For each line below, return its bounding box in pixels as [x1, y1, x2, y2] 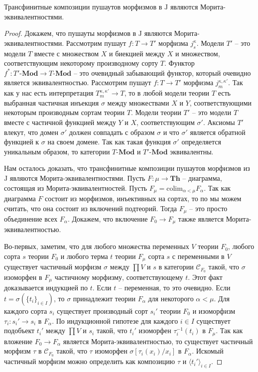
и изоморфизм [192, 306, 236, 316]
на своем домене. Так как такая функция [47, 136, 171, 147]
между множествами [107, 97, 169, 108]
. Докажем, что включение [67, 214, 148, 224]
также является [178, 214, 224, 224]
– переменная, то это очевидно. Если [119, 282, 231, 293]
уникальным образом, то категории [4, 146, 110, 156]
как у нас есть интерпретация [4, 88, 94, 98]
